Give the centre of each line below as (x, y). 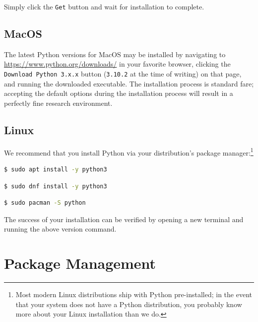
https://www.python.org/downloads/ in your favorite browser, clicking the (117, 64)
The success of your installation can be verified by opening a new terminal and (124, 219)
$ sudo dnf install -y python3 (56, 186)
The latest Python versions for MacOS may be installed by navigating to (115, 54)
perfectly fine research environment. (58, 103)
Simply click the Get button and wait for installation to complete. (104, 6)
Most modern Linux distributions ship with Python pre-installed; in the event (134, 294)
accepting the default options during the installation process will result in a (119, 93)
